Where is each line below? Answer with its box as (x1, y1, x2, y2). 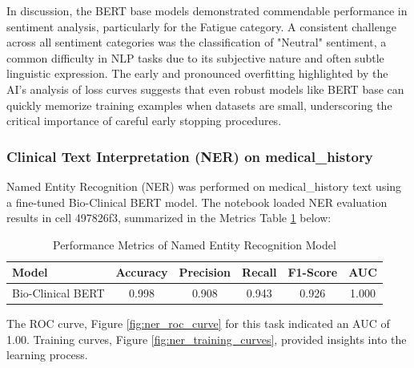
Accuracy (115, 264, 168, 281)
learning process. (6, 346, 88, 363)
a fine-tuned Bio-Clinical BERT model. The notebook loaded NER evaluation (6, 193, 388, 210)
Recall (242, 264, 277, 281)
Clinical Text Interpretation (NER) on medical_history (6, 146, 373, 166)
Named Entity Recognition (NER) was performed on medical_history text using (6, 177, 402, 194)
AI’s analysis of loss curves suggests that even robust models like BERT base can (6, 80, 404, 97)
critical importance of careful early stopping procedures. (6, 112, 282, 129)
